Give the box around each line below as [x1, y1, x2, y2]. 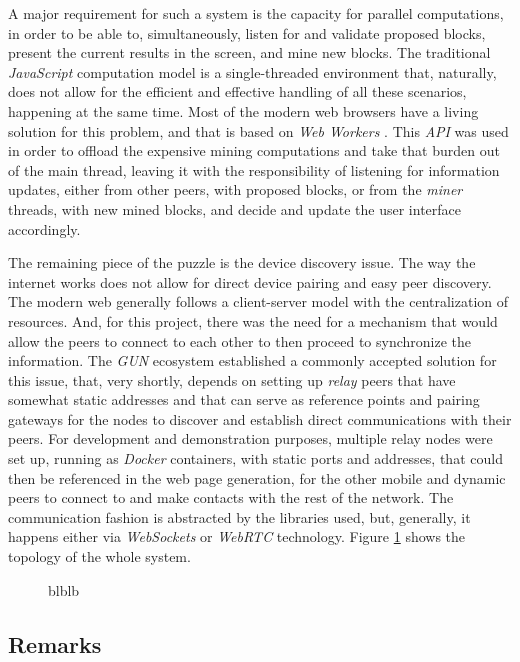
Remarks [8, 628, 102, 659]
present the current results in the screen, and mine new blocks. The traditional [8, 42, 491, 63]
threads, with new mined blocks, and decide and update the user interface [8, 198, 462, 219]
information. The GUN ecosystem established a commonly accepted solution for [8, 350, 497, 371]
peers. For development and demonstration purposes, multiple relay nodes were [8, 428, 493, 449]
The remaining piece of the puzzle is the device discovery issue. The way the [8, 252, 476, 273]
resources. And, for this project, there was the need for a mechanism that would [8, 310, 498, 331]
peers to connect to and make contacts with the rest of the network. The [8, 487, 454, 508]
